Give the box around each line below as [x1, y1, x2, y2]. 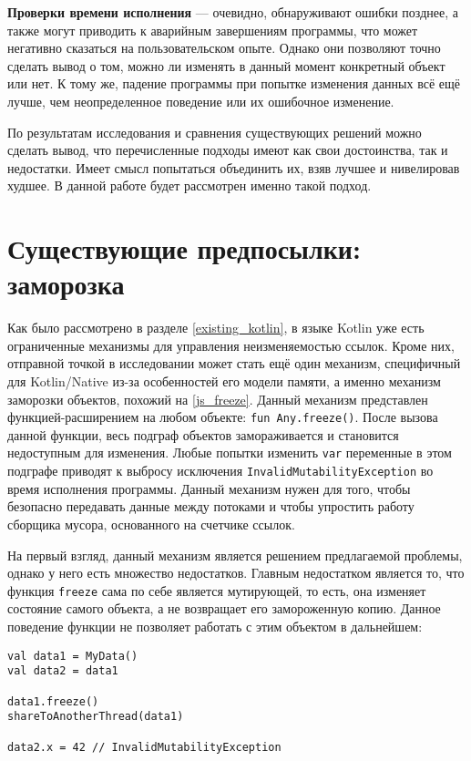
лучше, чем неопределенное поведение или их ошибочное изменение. [7, 91, 394, 110]
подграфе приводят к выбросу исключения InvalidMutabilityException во [7, 461, 434, 480]
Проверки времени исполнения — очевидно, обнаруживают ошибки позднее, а [7, 3, 458, 21]
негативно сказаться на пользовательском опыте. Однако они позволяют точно [7, 38, 441, 57]
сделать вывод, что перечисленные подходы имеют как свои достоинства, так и [7, 140, 448, 159]
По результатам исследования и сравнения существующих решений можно [7, 122, 422, 141]
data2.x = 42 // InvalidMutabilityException [7, 740, 282, 754]
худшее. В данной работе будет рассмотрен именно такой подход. [7, 176, 372, 195]
